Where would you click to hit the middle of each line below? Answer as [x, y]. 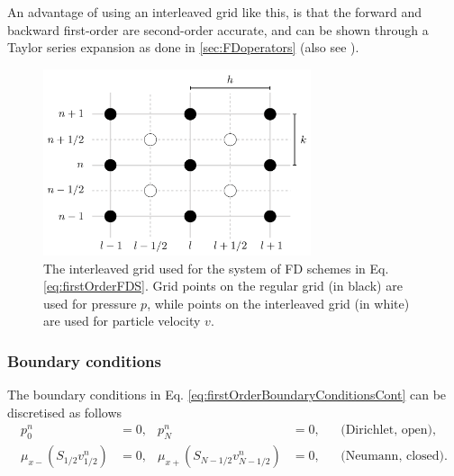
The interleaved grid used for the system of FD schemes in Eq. [216, 268]
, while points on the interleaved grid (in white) [278, 303]
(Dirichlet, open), [388, 431]
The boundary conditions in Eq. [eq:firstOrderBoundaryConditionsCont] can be [227, 395]
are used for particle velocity [122, 321]
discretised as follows [65, 412]
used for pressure [90, 303]
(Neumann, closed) [392, 457]
